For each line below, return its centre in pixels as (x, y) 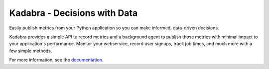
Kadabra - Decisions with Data (73, 13)
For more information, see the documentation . (56, 60)
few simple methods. (31, 51)
